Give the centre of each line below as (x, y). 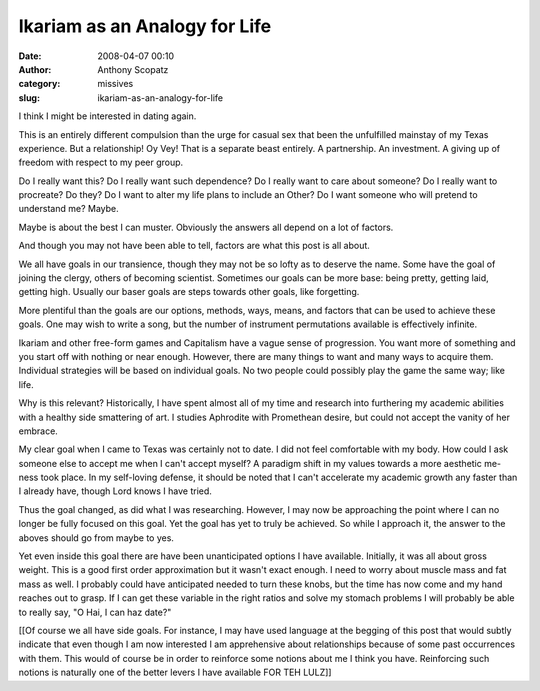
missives (115, 84)
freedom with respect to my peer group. (101, 162)
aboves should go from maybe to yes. (96, 537)
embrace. (38, 431)
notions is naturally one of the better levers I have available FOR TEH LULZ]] (175, 672)
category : (39, 84)
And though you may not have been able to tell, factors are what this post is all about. (194, 246)
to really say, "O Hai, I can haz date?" (95, 612)
